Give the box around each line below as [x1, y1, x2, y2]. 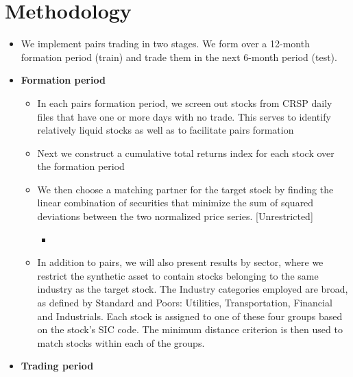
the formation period [37, 159, 125, 173]
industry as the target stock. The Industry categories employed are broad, [37, 282, 348, 296]
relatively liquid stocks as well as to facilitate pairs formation [37, 123, 294, 137]
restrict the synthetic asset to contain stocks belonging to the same [37, 268, 319, 282]
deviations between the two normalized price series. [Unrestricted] [37, 209, 313, 223]
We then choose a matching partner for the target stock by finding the [37, 182, 334, 196]
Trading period [21, 358, 94, 373]
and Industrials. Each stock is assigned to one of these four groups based [37, 308, 343, 323]
